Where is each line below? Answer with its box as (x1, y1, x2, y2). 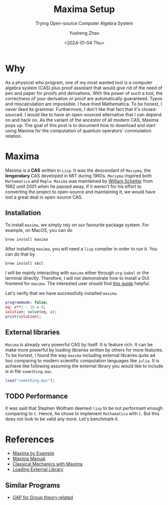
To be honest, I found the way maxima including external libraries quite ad (5, 352, 155, 358)
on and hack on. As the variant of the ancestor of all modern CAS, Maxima (5, 117, 159, 123)
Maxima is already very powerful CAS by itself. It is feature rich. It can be (5, 341, 153, 347)
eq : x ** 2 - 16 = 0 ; (5, 305, 46, 310)
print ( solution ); (5, 314, 42, 320)
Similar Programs (5, 481, 60, 489)
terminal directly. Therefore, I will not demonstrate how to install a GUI (5, 275, 149, 281)
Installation (5, 209, 41, 217)
